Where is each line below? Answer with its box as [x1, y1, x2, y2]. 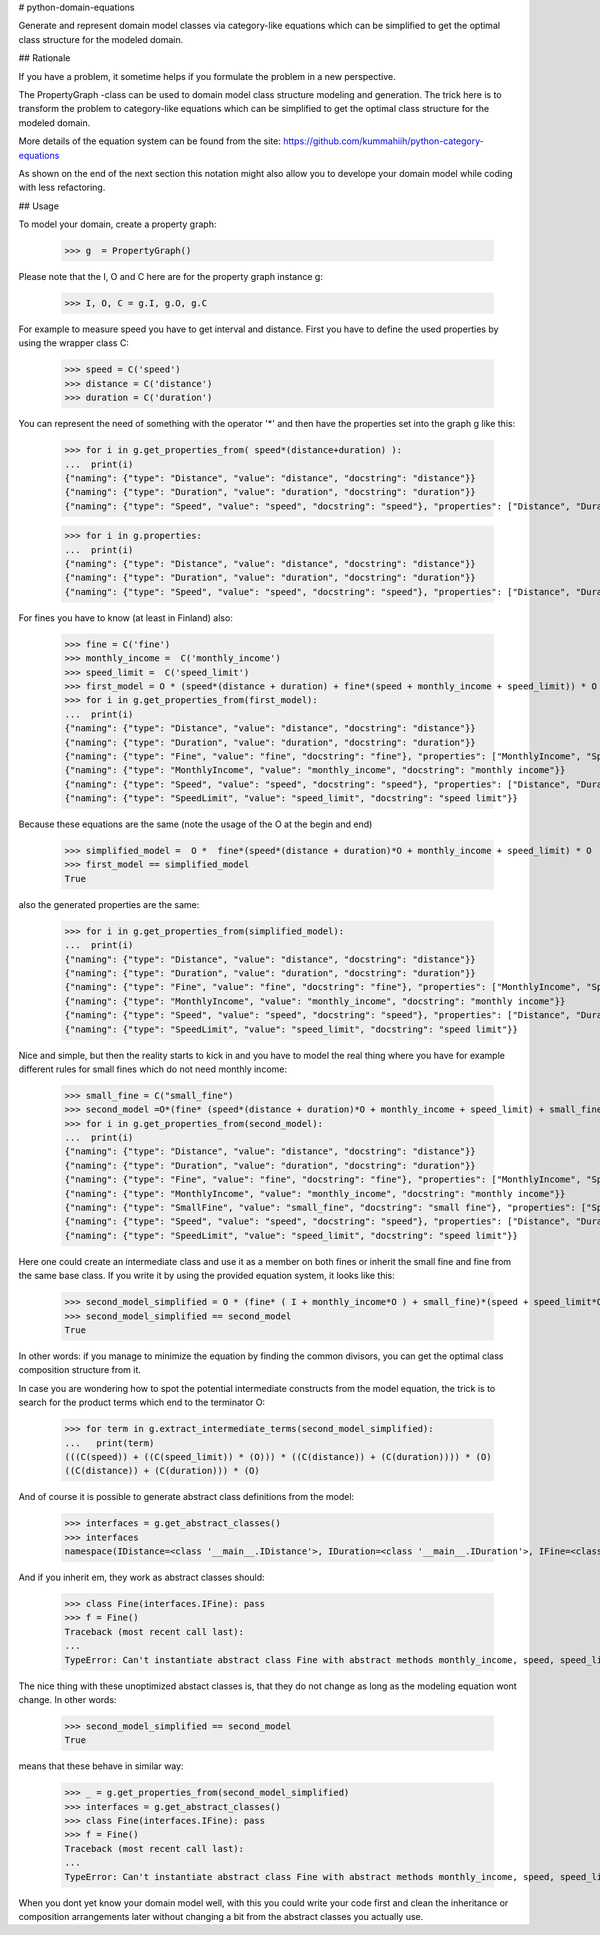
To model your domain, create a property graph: [18, 218, 217, 230]
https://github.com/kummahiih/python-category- [283, 135, 484, 147]
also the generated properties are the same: [18, 898, 200, 910]
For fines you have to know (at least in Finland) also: [18, 611, 234, 624]
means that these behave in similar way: [18, 1760, 184, 1772]
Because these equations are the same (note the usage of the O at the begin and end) [18, 818, 373, 830]
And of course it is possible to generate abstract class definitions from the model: [18, 1491, 355, 1503]
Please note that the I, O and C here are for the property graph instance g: [18, 271, 324, 283]
